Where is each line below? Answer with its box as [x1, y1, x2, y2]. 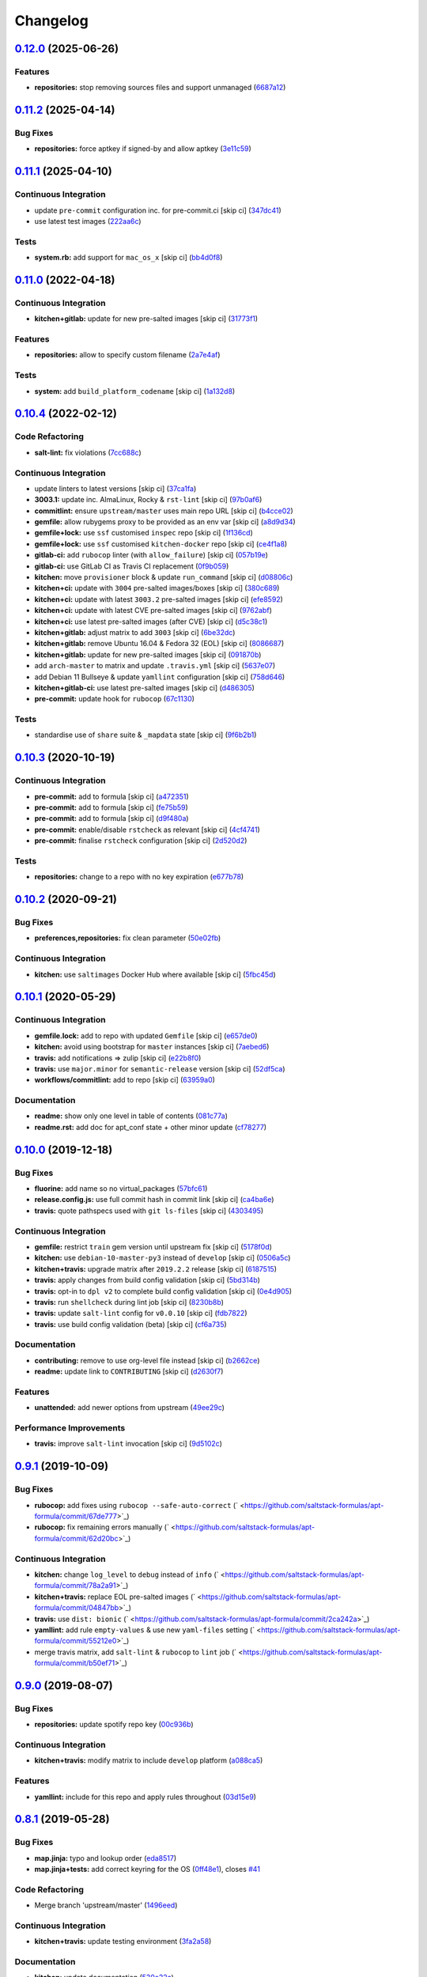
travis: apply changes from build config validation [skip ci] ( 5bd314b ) [34, 1276, 261, 1285]
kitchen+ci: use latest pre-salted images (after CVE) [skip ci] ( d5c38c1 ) [34, 617, 268, 626]
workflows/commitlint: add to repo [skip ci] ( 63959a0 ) [34, 1075, 215, 1085]
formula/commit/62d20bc [34, 1533, 119, 1543]
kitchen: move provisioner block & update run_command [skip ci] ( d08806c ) [34, 573, 293, 582]
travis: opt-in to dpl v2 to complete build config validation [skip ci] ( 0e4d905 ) [34, 1286, 293, 1296]
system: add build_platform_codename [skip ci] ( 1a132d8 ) [34, 386, 236, 395]
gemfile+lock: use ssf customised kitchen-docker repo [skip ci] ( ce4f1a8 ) [34, 539, 288, 549]
